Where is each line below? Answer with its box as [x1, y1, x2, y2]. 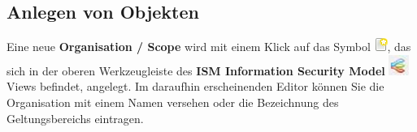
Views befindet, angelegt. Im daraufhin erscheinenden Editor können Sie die [7, 78, 384, 95]
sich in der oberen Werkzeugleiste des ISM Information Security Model [7, 62, 385, 79]
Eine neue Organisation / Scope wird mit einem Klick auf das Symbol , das [7, 38, 411, 55]
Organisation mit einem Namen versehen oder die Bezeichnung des [7, 93, 339, 110]
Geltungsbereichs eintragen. [7, 109, 144, 126]
